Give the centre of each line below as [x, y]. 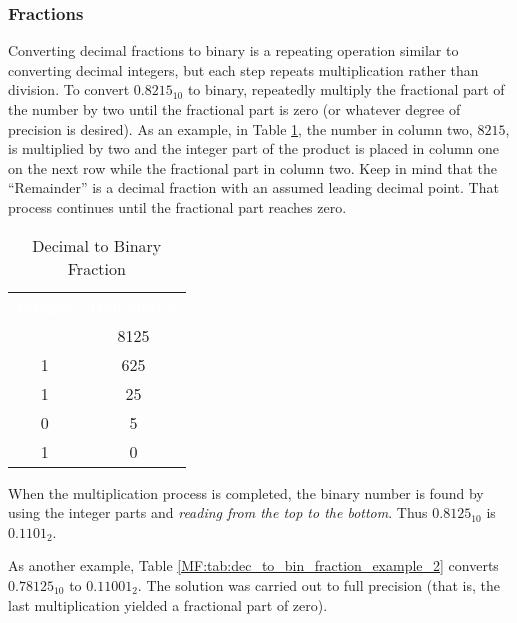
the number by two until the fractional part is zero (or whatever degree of [234, 109]
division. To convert [69, 89]
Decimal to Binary [97, 245]
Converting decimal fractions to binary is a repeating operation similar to [233, 50]
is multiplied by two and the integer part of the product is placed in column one [254, 148]
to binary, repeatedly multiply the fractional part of [346, 89]
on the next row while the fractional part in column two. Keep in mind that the [252, 167]
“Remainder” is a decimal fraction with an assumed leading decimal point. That [253, 187]
